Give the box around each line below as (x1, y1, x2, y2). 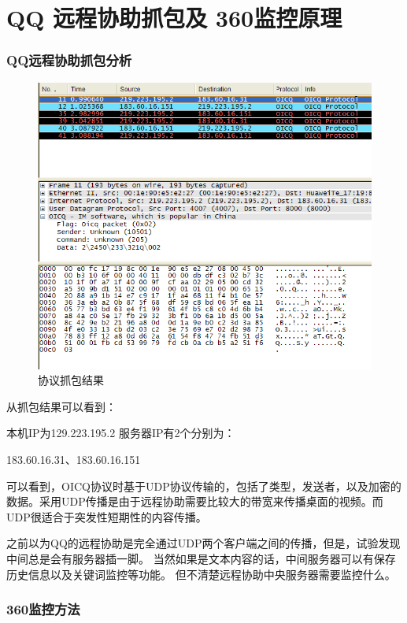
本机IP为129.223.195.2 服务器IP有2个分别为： (6, 425, 235, 441)
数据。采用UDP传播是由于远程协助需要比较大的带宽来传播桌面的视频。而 (6, 493, 383, 510)
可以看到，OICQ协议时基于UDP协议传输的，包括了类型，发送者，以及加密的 (6, 477, 401, 494)
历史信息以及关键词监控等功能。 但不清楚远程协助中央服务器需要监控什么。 (6, 566, 396, 582)
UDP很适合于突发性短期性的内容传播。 (6, 508, 207, 525)
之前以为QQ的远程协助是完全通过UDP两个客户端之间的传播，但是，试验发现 (6, 535, 401, 551)
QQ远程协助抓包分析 (6, 50, 132, 70)
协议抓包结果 (38, 372, 104, 388)
